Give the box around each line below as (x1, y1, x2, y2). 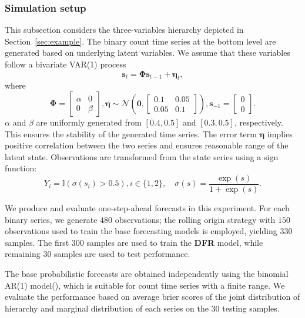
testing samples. (222, 302, 280, 314)
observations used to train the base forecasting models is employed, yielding (5, 225, 277, 237)
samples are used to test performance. (54, 248, 190, 260)
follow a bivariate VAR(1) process (5, 58, 126, 70)
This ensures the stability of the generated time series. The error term (5, 127, 257, 140)
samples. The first (5, 236, 69, 248)
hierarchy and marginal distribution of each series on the (5, 302, 209, 314)
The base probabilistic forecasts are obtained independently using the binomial (5, 267, 289, 279)
